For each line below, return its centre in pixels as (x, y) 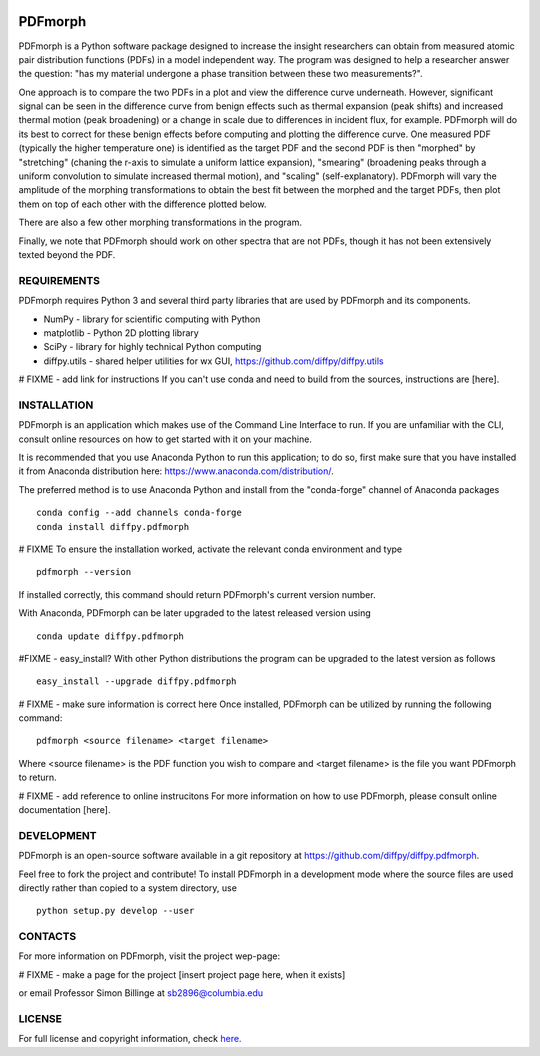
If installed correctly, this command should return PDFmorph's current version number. (197, 594)
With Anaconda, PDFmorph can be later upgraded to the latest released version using (195, 613)
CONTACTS (47, 937)
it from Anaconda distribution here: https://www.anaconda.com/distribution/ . (176, 471)
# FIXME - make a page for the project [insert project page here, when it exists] (182, 974)
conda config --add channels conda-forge (139, 513)
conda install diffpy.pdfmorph (113, 526)
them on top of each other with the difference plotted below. (142, 204)
